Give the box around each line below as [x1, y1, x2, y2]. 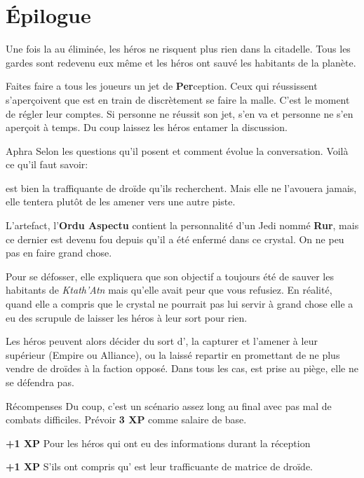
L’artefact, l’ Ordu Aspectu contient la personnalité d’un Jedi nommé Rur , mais [6, 218, 359, 233]
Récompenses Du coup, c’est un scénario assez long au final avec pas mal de [6, 398, 332, 413]
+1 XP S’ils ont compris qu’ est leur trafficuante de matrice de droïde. [6, 459, 314, 474]
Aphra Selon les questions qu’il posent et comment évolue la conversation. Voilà [6, 143, 349, 158]
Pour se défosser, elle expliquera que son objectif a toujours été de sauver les [6, 268, 334, 283]
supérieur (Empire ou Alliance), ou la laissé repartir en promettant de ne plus [6, 347, 340, 362]
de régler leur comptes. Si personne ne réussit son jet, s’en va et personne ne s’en [6, 106, 353, 121]
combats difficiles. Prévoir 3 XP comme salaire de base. [6, 412, 247, 427]
